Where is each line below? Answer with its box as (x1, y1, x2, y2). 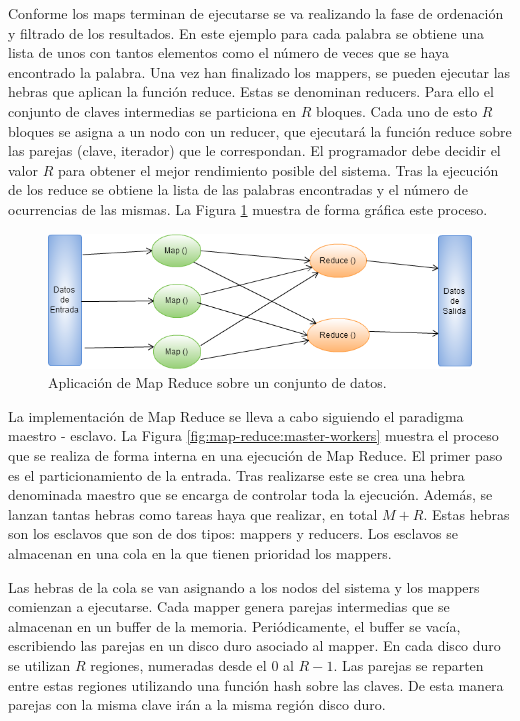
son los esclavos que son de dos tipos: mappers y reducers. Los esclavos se (8, 523, 458, 544)
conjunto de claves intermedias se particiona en (8, 100, 297, 121)
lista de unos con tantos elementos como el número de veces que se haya (8, 42, 449, 63)
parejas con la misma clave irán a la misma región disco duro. (8, 694, 386, 715)
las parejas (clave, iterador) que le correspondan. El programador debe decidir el (8, 140, 501, 161)
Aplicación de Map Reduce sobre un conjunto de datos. (48, 372, 387, 393)
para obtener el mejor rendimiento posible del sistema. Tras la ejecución (57, 159, 499, 180)
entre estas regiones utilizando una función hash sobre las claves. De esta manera (8, 674, 504, 695)
